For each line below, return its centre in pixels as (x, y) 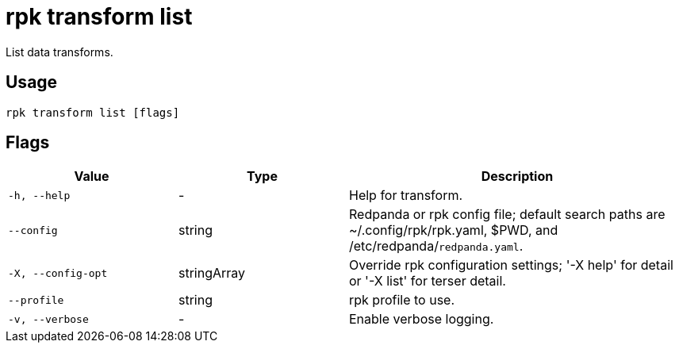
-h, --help (39, 195)
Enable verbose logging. (422, 319)
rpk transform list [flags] (93, 112)
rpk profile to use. (402, 300)
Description (517, 176)
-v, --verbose (48, 319)
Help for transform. (406, 196)
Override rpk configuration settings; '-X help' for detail (511, 265)
